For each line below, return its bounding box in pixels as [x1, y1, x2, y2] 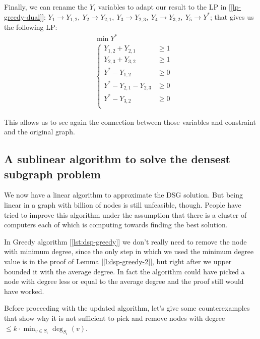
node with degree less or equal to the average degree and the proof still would [4, 276, 244, 286]
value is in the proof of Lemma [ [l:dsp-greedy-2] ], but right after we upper [4, 256, 232, 267]
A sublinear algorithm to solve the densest [4, 151, 230, 167]
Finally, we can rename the [4, 2, 88, 12]
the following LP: [4, 22, 57, 32]
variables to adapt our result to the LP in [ [98, 2, 231, 12]
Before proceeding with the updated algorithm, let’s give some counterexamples [4, 303, 250, 313]
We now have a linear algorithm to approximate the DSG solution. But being [4, 189, 243, 200]
